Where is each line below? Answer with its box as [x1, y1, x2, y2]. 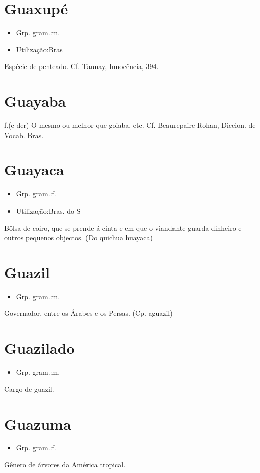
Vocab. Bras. [4, 129, 44, 140]
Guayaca [4, 159, 64, 180]
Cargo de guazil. [4, 383, 54, 394]
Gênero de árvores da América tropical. [4, 459, 126, 470]
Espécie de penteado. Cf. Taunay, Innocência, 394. [4, 61, 159, 72]
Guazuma [4, 413, 71, 434]
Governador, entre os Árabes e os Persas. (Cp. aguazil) [4, 308, 173, 318]
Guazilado [4, 337, 75, 358]
